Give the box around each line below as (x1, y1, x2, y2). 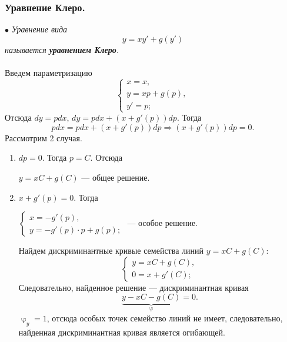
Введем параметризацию (5, 67, 92, 78)
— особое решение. (127, 217, 198, 229)
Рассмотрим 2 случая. (5, 131, 82, 144)
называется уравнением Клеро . (5, 43, 119, 55)
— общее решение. (81, 171, 150, 183)
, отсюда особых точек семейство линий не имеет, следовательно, (46, 311, 283, 324)
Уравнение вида (11, 23, 68, 35)
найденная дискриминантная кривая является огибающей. (18, 326, 225, 338)
